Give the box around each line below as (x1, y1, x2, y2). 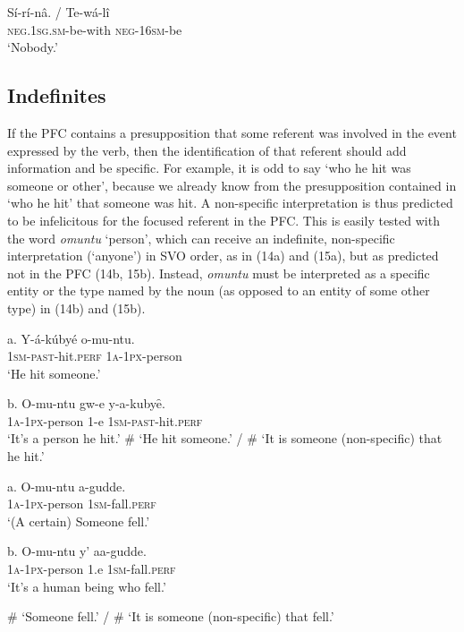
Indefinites (7, 81, 106, 109)
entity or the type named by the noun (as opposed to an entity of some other (7, 281, 430, 300)
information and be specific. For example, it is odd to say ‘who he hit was (7, 158, 411, 177)
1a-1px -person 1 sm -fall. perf (7, 494, 156, 513)
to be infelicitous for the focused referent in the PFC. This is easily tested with (7, 210, 440, 229)
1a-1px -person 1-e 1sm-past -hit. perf (7, 411, 203, 430)
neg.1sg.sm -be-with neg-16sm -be (7, 20, 182, 38)
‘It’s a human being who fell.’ (7, 576, 166, 595)
